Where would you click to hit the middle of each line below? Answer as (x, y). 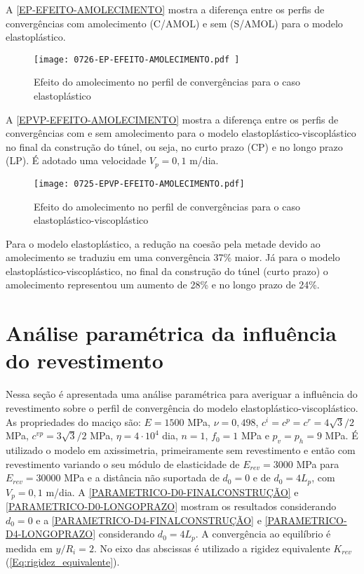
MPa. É (342, 435)
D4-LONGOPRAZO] (51, 534)
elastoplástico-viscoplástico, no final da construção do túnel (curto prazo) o (167, 271)
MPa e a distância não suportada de (142, 478)
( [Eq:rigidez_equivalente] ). (63, 562)
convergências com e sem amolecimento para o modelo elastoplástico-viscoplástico (181, 133)
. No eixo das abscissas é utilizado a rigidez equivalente (212, 548)
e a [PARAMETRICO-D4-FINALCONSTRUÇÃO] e (149, 520)
